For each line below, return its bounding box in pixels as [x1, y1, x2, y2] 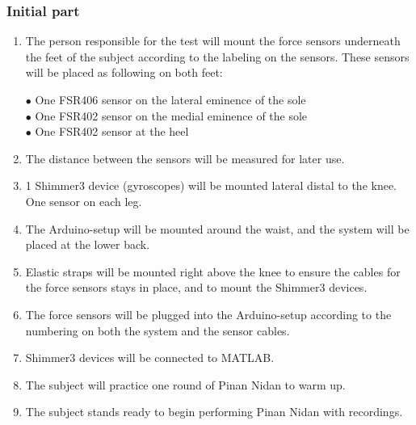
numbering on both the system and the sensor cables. [25, 322, 290, 339]
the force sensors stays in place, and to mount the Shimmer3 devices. [25, 279, 368, 296]
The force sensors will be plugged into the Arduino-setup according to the [25, 305, 392, 322]
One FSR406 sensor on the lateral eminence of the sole [35, 91, 306, 107]
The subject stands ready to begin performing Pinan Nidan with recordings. [25, 403, 403, 420]
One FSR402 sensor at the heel [35, 123, 189, 140]
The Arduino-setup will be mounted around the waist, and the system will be [25, 220, 410, 237]
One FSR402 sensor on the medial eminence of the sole [35, 107, 308, 124]
